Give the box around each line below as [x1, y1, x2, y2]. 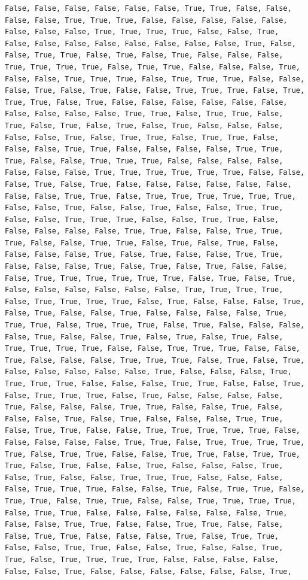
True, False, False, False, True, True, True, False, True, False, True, [5, 356, 305, 365]
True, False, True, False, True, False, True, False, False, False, [5, 121, 283, 130]
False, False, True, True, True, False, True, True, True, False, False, [5, 74, 305, 83]
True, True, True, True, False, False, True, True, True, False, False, [5, 344, 300, 353]
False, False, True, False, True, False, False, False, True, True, [5, 414, 283, 423]
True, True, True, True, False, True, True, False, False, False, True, [5, 62, 300, 71]
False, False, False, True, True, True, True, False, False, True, [5, 28, 279, 37]
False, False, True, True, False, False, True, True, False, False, [5, 520, 283, 529]
